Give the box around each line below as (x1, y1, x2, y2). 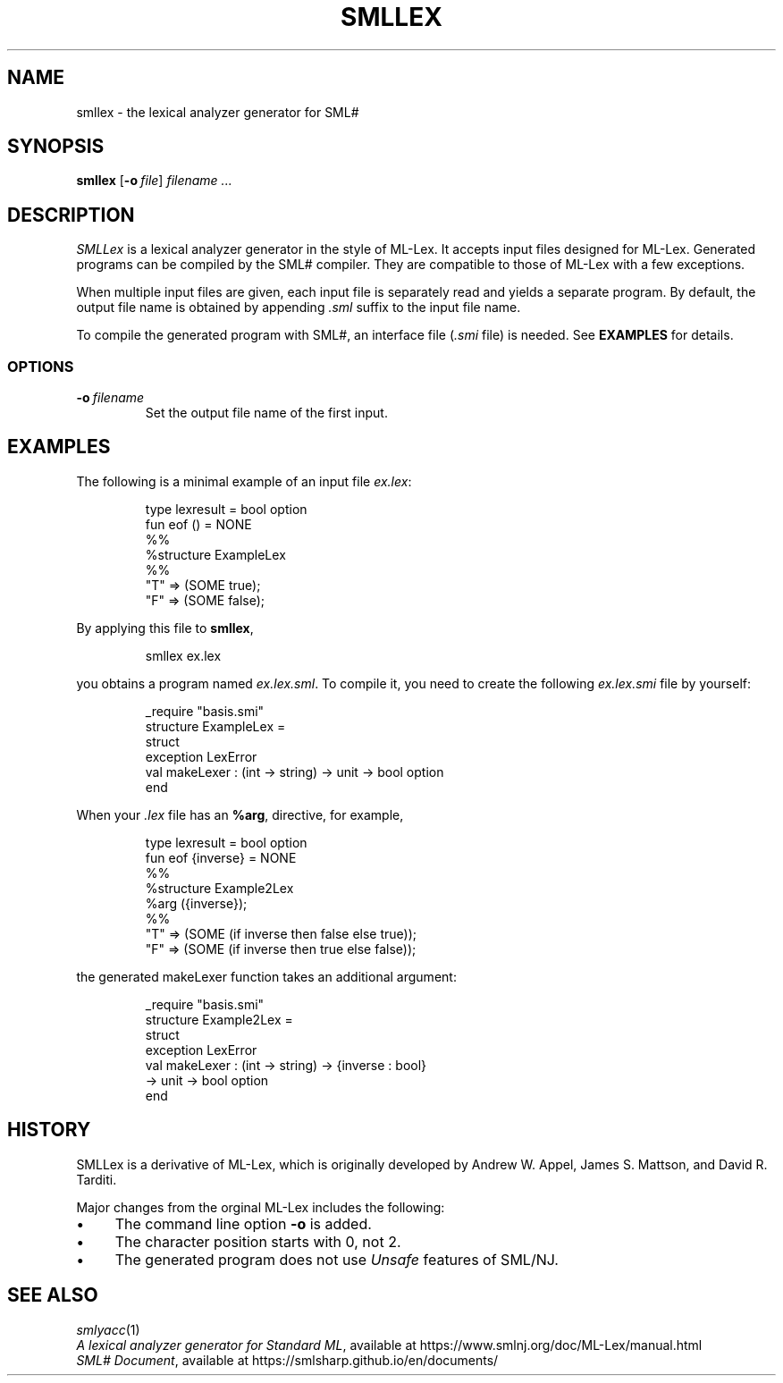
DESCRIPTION (7, 203, 135, 226)
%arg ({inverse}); (145, 895, 248, 911)
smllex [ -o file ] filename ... (76, 173, 232, 189)
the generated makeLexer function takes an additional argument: (76, 968, 457, 984)
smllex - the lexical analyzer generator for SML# (76, 104, 359, 120)
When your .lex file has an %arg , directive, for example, (76, 806, 404, 822)
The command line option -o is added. (114, 1214, 372, 1233)
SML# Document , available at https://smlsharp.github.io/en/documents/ (76, 1352, 499, 1368)
